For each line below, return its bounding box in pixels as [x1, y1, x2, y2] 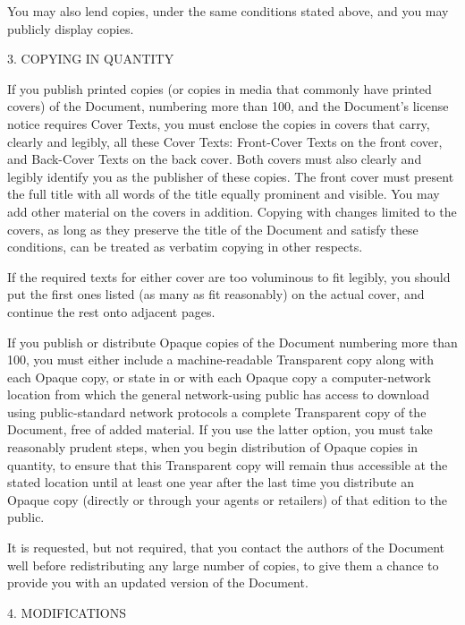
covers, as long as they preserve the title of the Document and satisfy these [7, 219, 418, 238]
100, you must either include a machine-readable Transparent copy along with [7, 350, 435, 369]
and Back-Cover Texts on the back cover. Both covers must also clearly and [7, 150, 422, 168]
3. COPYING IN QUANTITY [7, 49, 174, 68]
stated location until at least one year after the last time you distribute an [7, 473, 415, 492]
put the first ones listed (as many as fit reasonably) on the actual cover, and [7, 285, 425, 304]
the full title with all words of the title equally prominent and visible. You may [7, 184, 440, 203]
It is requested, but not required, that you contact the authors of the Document [7, 538, 445, 557]
